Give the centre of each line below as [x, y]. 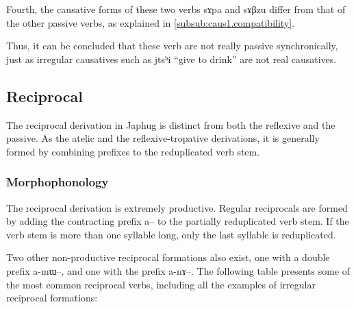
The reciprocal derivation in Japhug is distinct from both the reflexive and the [171, 124]
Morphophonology [58, 182]
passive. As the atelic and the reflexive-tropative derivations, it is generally [163, 138]
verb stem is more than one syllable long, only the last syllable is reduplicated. [171, 234]
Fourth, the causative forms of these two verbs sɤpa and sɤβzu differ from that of [176, 9]
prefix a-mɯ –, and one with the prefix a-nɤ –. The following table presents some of [178, 270]
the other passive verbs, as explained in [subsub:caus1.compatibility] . [151, 22]
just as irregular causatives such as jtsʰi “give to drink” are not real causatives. [171, 59]
